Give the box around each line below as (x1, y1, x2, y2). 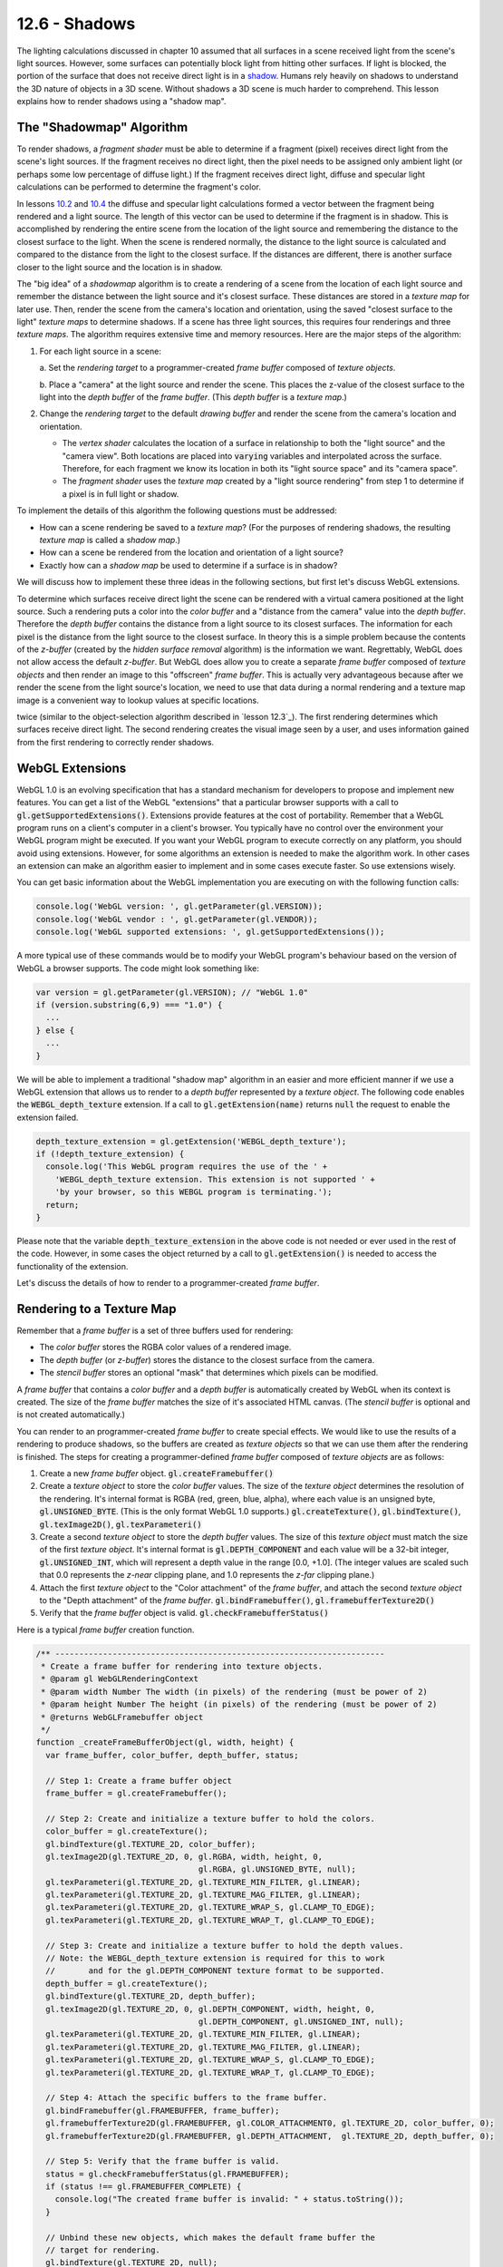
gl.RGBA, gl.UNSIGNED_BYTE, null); (198, 1864, 357, 1874)
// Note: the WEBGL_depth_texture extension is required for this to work (45, 1953, 385, 1963)
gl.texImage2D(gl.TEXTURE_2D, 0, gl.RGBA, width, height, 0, (45, 1851, 324, 1862)
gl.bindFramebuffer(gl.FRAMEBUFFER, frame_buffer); (45, 2105, 280, 2116)
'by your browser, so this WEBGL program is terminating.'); (54, 1187, 333, 1197)
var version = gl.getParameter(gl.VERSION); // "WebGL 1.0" (35, 987, 309, 997)
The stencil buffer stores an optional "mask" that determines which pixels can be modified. (39, 1367, 379, 1378)
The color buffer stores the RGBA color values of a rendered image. (39, 1342, 292, 1353)
